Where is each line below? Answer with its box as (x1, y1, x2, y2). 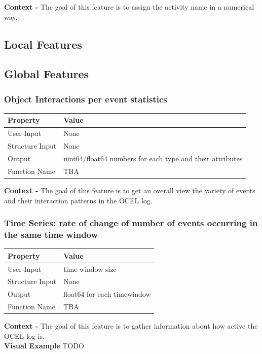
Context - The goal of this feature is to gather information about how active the (4, 321, 258, 331)
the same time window (4, 228, 98, 240)
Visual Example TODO (4, 340, 84, 351)
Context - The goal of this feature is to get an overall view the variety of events (4, 185, 255, 195)
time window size (63, 263, 117, 274)
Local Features (4, 36, 82, 52)
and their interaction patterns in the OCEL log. (4, 195, 153, 205)
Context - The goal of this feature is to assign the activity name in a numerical (4, 2, 254, 12)
